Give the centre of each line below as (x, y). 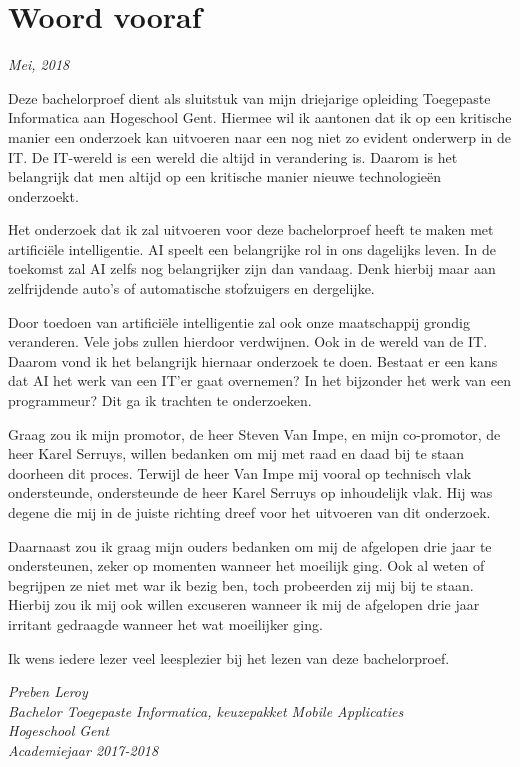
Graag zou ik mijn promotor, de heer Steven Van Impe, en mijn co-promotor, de (254, 433)
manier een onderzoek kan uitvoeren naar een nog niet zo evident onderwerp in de (260, 136)
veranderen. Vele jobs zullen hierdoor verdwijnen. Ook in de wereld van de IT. (248, 341)
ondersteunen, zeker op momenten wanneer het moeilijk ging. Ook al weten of (246, 565)
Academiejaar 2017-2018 (83, 749)
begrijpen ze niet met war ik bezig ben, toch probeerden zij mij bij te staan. (241, 584)
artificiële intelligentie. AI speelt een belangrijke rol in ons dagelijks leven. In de (252, 248)
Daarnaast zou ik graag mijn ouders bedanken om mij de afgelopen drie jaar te (250, 545)
